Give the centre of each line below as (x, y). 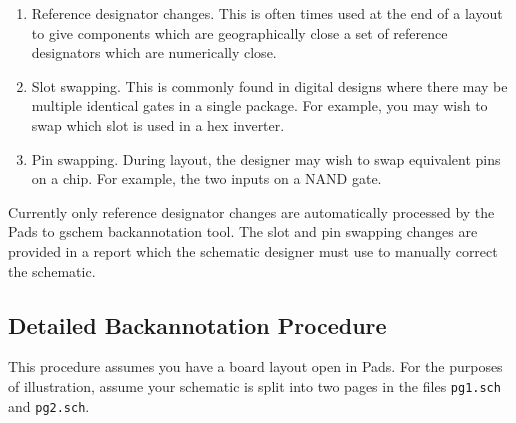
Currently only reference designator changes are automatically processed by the (251, 211)
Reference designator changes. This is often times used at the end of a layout (267, 13)
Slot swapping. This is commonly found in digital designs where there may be (269, 85)
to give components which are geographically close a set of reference (239, 32)
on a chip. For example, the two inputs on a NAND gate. (206, 178)
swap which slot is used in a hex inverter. (158, 124)
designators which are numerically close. (154, 52)
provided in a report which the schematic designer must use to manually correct (253, 250)
